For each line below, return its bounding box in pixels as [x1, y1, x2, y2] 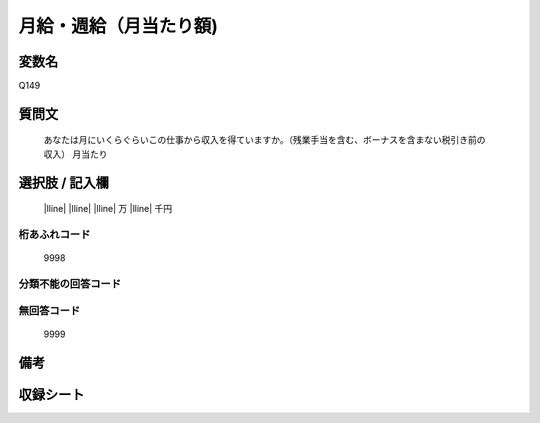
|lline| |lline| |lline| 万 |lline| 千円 [43, 203, 173, 215]
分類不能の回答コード [18, 276, 122, 290]
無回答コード [18, 303, 81, 317]
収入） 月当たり [43, 148, 108, 160]
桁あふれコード [18, 228, 91, 242]
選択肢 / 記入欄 [18, 174, 110, 191]
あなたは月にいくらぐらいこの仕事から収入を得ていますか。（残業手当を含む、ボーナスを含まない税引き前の [43, 134, 486, 146]
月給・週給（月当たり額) [18, 15, 219, 37]
